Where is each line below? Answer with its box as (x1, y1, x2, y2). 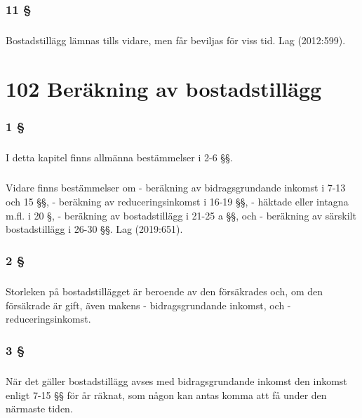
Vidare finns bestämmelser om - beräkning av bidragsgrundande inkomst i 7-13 (6, 180, 346, 195)
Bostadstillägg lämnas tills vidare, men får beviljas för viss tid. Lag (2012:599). (6, 33, 346, 48)
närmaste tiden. (6, 401, 73, 416)
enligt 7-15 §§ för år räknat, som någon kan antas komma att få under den (6, 387, 327, 402)
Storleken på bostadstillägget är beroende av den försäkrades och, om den (6, 283, 323, 298)
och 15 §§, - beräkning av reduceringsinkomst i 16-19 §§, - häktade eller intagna (6, 194, 349, 208)
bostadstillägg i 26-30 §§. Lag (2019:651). (6, 222, 183, 236)
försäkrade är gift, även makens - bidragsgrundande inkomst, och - (6, 297, 291, 312)
